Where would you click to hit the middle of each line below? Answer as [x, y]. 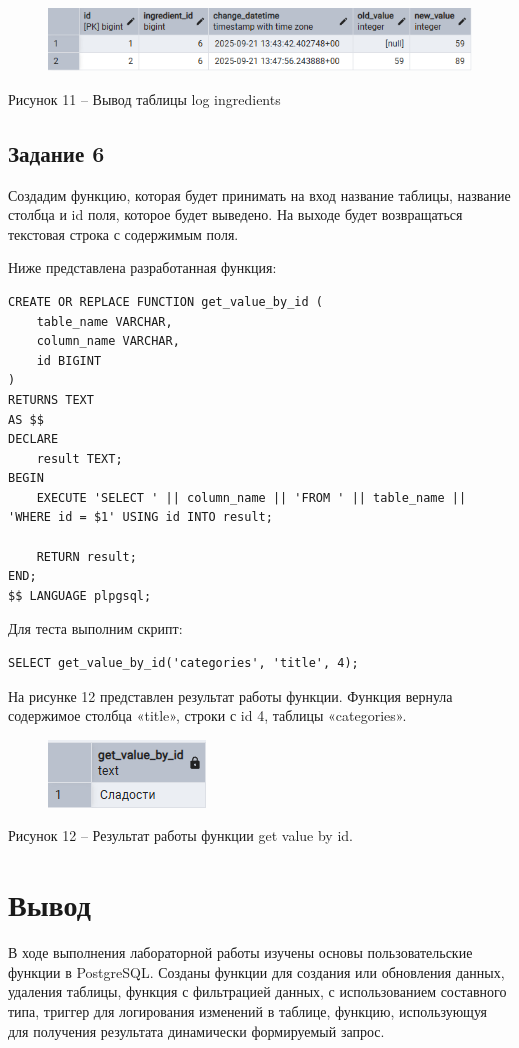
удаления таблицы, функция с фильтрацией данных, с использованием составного [257, 991]
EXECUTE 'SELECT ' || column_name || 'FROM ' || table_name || [251, 497]
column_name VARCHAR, [108, 341]
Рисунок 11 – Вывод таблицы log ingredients [144, 98]
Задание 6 [56, 152]
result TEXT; [79, 458]
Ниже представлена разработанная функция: [142, 267]
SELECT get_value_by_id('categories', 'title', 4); [183, 663]
